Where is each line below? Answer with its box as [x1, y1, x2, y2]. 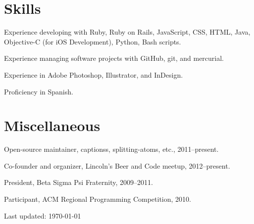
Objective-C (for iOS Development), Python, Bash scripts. [4, 36, 181, 46]
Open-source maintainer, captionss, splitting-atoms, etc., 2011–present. [4, 144, 219, 154]
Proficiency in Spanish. [4, 86, 73, 96]
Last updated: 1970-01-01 [4, 210, 81, 221]
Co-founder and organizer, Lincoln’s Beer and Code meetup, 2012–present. [4, 160, 230, 171]
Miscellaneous [4, 115, 101, 135]
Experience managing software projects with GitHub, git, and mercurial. [4, 53, 224, 63]
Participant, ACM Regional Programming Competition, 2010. [4, 194, 191, 204]
